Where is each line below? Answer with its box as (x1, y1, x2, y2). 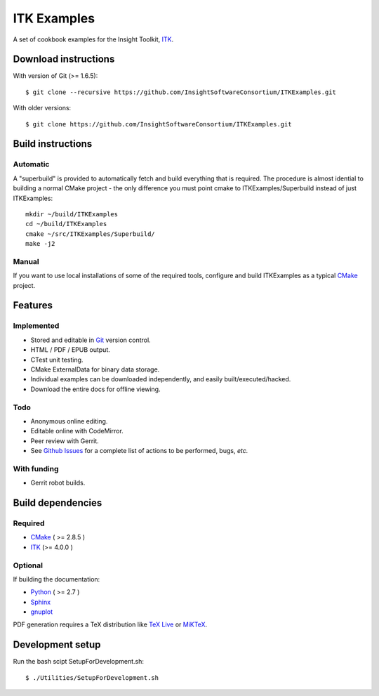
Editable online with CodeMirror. (30, 427, 124, 435)
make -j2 (25, 239, 55, 248)
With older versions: (13, 104, 72, 112)
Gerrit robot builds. (30, 478, 86, 487)
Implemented (13, 321, 60, 331)
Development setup (13, 639, 101, 651)
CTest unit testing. (30, 355, 84, 364)
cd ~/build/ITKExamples (25, 220, 107, 228)
